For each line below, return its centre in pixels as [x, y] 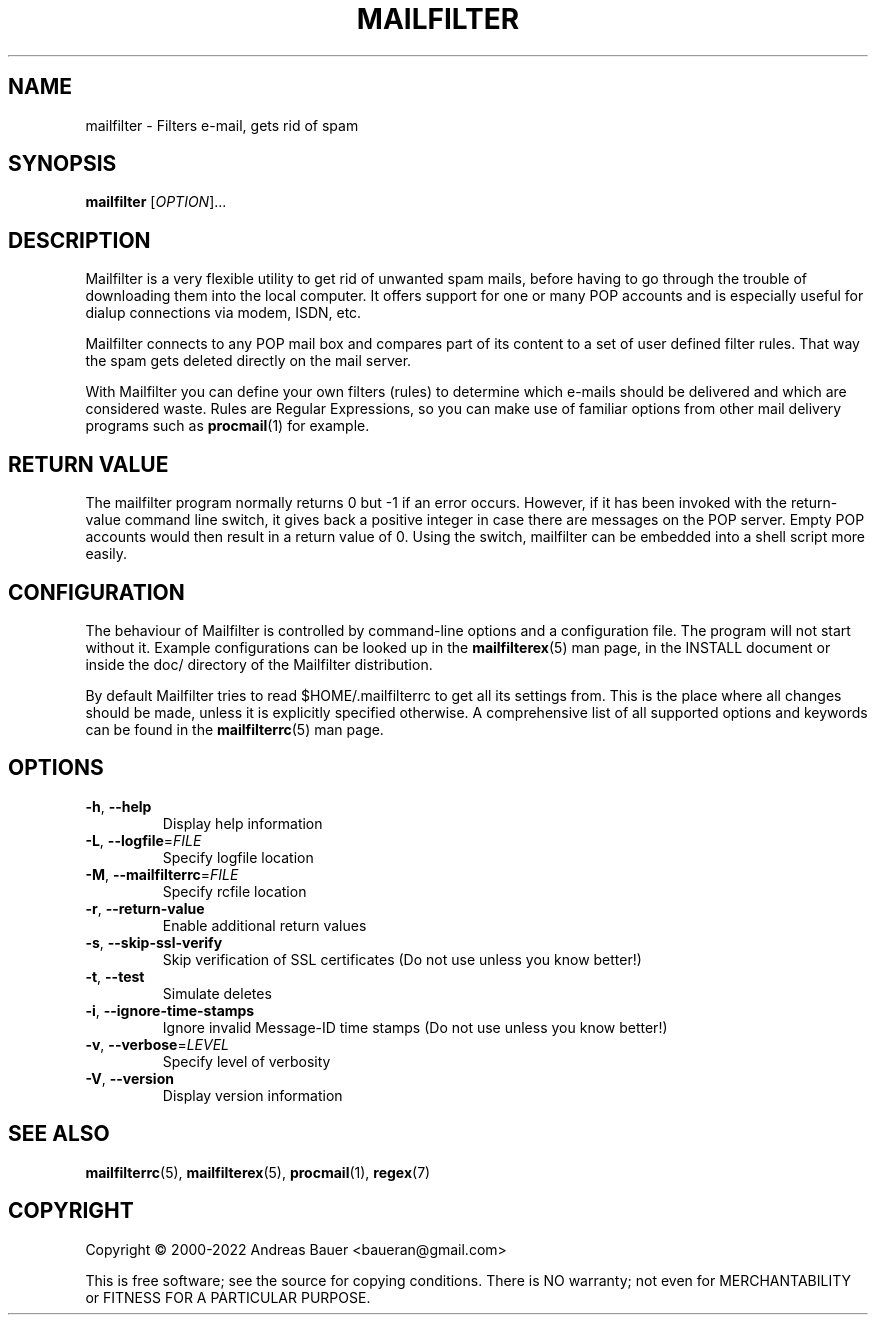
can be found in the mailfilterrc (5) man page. [234, 729]
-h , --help [118, 806]
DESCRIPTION [79, 240]
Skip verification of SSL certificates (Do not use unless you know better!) [402, 959]
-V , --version [129, 1078]
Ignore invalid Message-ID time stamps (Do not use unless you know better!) [415, 1027]
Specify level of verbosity [246, 1061]
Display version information [252, 1095]
